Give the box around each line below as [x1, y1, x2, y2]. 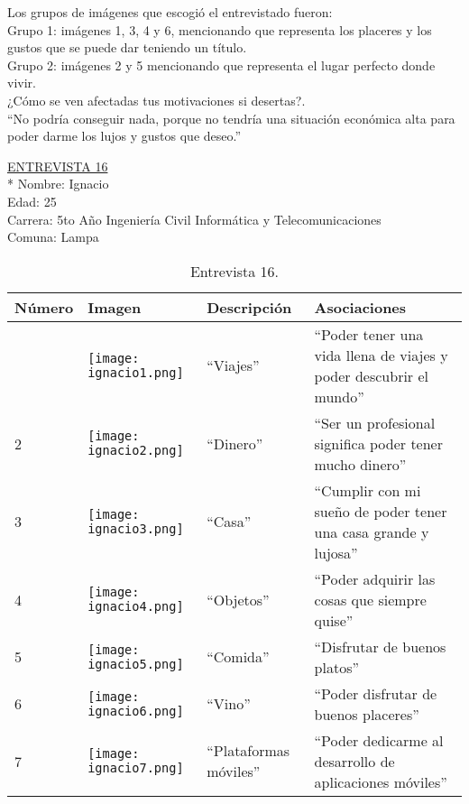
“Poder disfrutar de [314, 682, 437, 704]
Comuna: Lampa [7, 227, 99, 246]
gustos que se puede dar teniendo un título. [7, 38, 247, 57]
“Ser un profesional [314, 411, 436, 433]
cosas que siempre [314, 588, 427, 610]
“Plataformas [207, 740, 290, 762]
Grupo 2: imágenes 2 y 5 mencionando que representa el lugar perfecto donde [7, 55, 436, 74]
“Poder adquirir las [314, 568, 436, 589]
